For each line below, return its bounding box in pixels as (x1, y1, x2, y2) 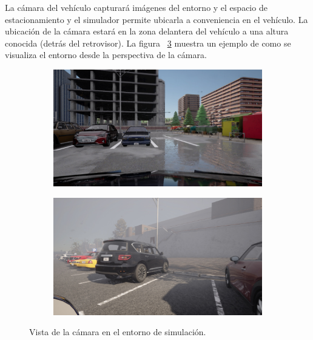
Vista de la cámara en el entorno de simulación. (29, 325, 206, 338)
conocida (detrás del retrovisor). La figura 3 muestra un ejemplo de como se (5, 36, 291, 49)
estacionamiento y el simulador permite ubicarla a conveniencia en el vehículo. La (5, 13, 308, 25)
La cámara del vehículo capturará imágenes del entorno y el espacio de (5, 1, 268, 13)
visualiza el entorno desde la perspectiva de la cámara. (5, 48, 207, 61)
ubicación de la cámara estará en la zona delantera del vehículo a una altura (5, 25, 289, 38)
